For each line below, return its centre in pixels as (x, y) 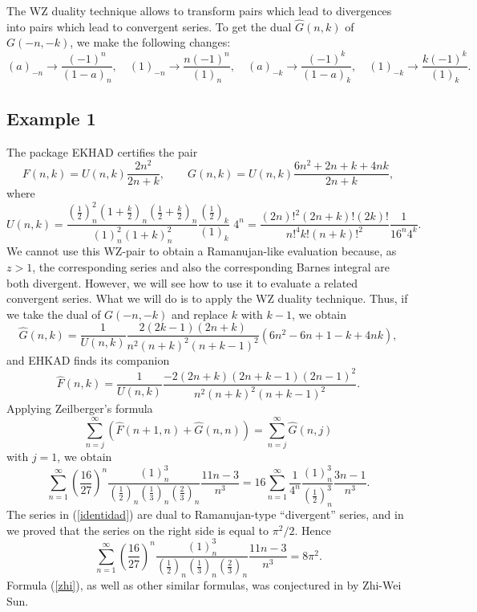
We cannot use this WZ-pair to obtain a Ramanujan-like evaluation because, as (202, 251)
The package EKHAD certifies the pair (102, 151)
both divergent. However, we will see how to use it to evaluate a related (182, 282)
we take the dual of (54, 314)
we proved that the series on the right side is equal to (138, 530)
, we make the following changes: (150, 42)
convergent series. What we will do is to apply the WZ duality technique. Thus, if (207, 298)
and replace (200, 314)
